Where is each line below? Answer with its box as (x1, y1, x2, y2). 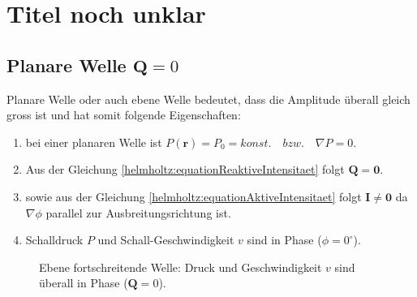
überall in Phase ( (39, 274, 128, 291)
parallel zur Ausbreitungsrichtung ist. (45, 204, 231, 221)
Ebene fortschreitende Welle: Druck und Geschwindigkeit (39, 258, 322, 275)
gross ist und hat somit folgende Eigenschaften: (6, 106, 241, 123)
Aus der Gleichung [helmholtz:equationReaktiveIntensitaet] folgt (25, 161, 345, 178)
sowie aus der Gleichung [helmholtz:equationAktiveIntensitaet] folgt (25, 187, 362, 204)
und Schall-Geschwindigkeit (97, 231, 234, 248)
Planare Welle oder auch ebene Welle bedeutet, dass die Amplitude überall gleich (6, 90, 411, 107)
